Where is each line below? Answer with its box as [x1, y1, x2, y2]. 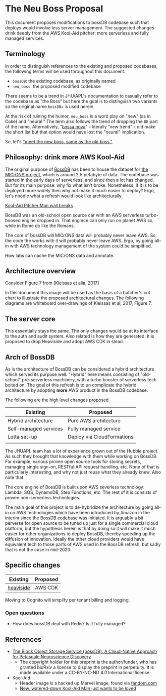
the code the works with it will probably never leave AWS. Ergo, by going [5, 237, 154, 243]
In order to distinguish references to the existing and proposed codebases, [5, 63, 158, 69]
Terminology [5, 50, 46, 58]
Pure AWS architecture [67, 417, 121, 424]
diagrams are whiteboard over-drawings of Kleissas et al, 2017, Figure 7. [5, 300, 152, 306]
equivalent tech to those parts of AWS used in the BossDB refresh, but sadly [5, 541, 161, 547]
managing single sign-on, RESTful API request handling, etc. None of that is [5, 464, 160, 469]
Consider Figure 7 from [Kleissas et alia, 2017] [5, 280, 99, 286]
